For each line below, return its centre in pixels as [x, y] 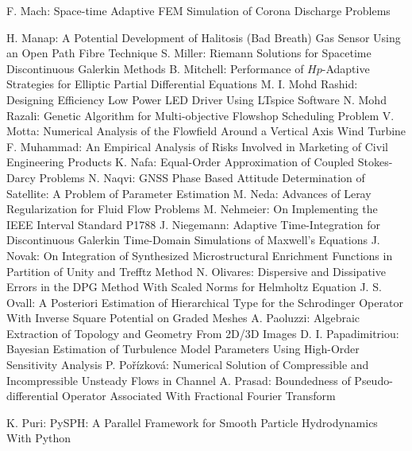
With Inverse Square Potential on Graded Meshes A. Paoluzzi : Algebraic [183, 318]
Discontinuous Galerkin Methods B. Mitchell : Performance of [155, 68]
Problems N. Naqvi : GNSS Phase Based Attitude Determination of [202, 177]
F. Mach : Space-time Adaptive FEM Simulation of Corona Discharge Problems [198, 10]
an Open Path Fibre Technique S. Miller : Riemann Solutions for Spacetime [189, 53]
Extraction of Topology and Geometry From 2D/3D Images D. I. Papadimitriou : [203, 333]
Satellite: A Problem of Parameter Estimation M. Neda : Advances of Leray [189, 193]
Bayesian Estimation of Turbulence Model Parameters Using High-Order [183, 349]
